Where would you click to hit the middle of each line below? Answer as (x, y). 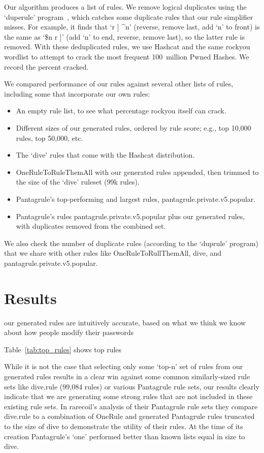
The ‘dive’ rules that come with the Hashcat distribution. (105, 155)
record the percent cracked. (46, 66)
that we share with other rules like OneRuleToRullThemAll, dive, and (113, 253)
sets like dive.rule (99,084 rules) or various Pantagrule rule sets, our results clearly (132, 386)
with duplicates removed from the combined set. (91, 226)
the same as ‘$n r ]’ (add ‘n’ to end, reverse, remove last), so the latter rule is (124, 36)
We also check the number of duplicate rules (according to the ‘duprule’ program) (131, 243)
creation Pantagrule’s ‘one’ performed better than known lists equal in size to (125, 436)
